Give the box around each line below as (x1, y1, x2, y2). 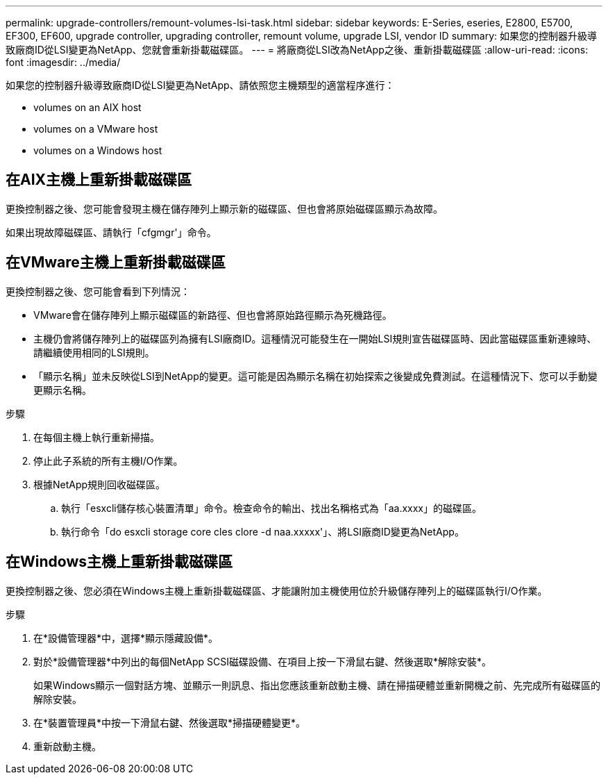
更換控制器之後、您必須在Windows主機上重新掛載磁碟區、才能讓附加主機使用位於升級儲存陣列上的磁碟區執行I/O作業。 (6, 584, 548, 597)
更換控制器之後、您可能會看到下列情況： (6, 285, 190, 297)
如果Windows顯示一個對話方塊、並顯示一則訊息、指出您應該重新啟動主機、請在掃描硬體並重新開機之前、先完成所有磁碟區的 (33, 679, 601, 691)
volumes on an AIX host (33, 101, 142, 113)
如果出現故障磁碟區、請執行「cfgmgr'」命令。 (6, 226, 217, 238)
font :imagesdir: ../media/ (6, 56, 121, 68)
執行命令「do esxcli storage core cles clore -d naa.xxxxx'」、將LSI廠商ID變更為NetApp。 (61, 525, 464, 538)
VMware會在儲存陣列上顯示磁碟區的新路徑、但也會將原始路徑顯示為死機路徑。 (33, 308, 392, 321)
